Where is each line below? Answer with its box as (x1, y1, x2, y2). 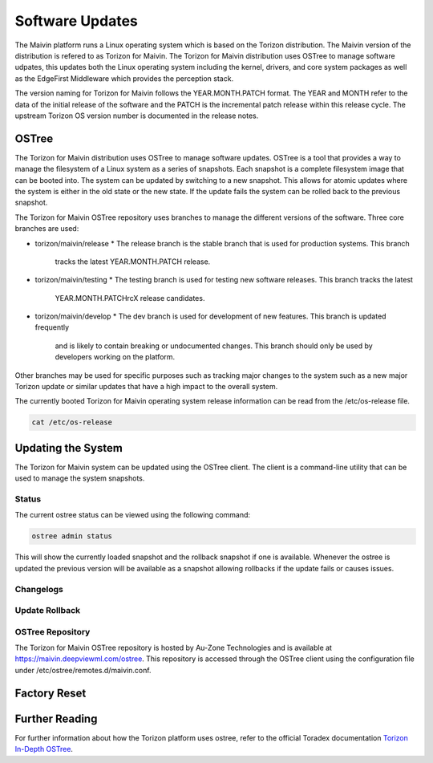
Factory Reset (14, 686, 87, 700)
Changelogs (14, 583, 64, 595)
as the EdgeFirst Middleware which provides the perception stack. (14, 73, 234, 83)
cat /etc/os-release (31, 418, 112, 427)
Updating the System (14, 441, 123, 455)
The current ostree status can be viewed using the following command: (14, 510, 251, 520)
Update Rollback (14, 605, 81, 616)
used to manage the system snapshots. (14, 473, 145, 483)
